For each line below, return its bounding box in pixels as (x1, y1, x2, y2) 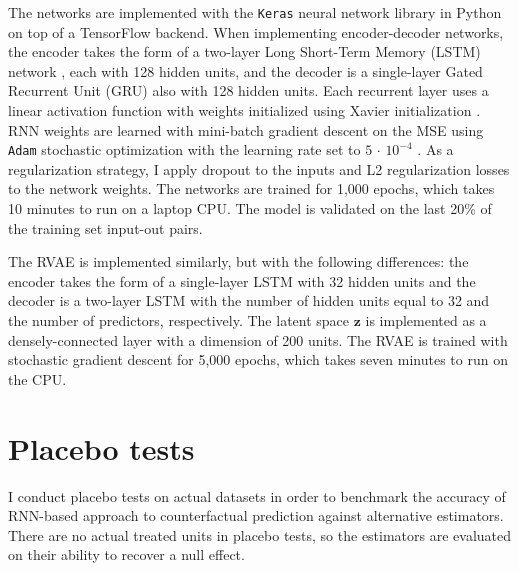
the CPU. (8, 368, 67, 389)
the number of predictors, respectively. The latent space (8, 310, 350, 331)
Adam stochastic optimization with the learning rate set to (8, 139, 361, 160)
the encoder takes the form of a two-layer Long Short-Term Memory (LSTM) (8, 41, 481, 62)
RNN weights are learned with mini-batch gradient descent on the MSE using (8, 119, 484, 140)
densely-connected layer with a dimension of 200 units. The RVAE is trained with (8, 329, 508, 350)
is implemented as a (365, 310, 487, 331)
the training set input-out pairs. (8, 217, 203, 238)
